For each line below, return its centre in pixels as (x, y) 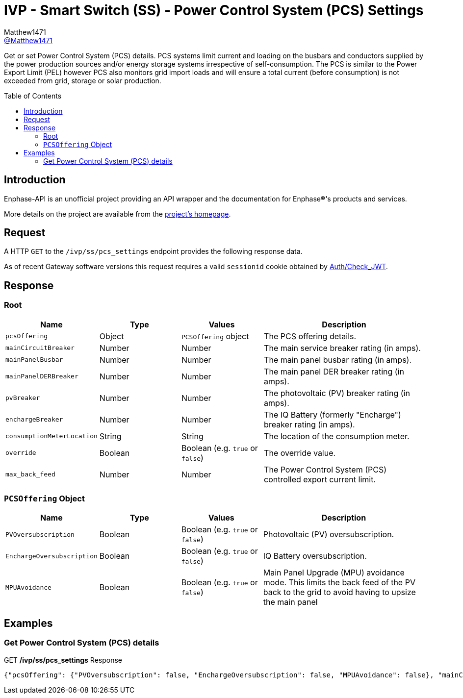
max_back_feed (30, 474)
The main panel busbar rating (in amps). (338, 360)
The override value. (300, 453)
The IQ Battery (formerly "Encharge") (333, 414)
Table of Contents (33, 96)
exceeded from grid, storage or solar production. (83, 80)
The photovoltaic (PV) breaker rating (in (337, 393)
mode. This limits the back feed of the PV (339, 583)
